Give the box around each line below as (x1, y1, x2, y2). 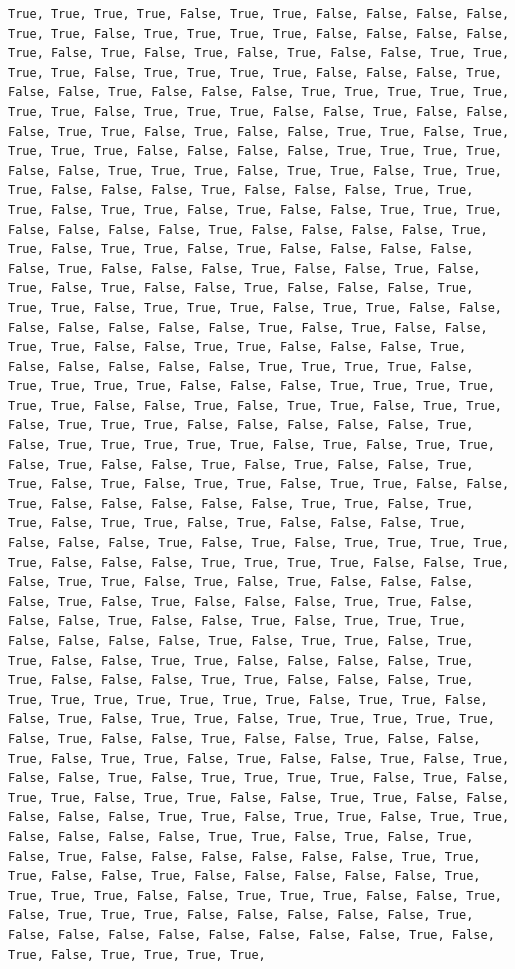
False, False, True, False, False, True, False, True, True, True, (8, 614, 467, 629)
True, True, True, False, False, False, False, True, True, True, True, (8, 144, 502, 159)
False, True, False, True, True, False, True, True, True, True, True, (8, 712, 495, 727)
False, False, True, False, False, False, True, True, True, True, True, (8, 85, 510, 100)
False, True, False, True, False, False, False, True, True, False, (8, 594, 474, 609)
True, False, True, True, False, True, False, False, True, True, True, (8, 202, 502, 217)
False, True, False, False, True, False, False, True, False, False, (8, 731, 481, 746)
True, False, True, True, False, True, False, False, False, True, (8, 516, 467, 531)
